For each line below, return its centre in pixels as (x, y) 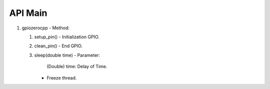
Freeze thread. (62, 78)
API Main (28, 13)
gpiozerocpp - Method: (45, 28)
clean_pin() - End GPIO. (58, 46)
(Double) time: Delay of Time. (77, 67)
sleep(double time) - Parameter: (67, 55)
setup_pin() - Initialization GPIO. (67, 37)
